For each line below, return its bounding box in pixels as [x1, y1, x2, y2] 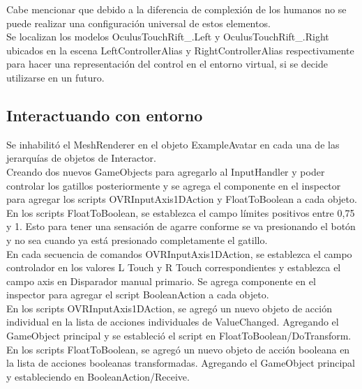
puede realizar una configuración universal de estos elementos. [6, 15, 271, 30]
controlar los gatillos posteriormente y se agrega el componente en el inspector [6, 178, 341, 192]
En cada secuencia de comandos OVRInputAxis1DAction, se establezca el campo [6, 246, 352, 261]
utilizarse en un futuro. [6, 70, 105, 84]
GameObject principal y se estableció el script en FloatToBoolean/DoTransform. [6, 328, 352, 343]
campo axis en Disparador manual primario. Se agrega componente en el [6, 273, 316, 288]
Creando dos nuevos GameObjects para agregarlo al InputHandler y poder [6, 164, 325, 178]
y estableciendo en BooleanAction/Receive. [6, 369, 190, 383]
